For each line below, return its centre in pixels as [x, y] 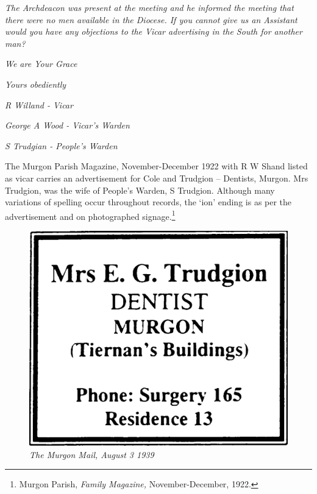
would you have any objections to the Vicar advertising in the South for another [154, 31]
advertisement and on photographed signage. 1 [90, 215]
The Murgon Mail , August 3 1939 [92, 454]
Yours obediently [36, 84]
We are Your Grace [41, 64]
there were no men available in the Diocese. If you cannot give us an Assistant [151, 19]
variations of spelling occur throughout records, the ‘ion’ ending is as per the [148, 202]
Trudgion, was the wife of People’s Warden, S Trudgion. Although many [140, 190]
